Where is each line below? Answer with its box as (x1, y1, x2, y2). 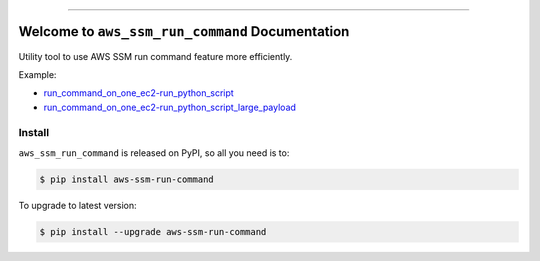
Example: (18, 68, 57, 80)
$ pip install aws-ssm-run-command (39, 173, 214, 185)
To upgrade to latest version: (18, 199, 137, 211)
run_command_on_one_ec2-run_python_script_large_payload (43, 101, 297, 113)
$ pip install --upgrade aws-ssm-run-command (39, 226, 267, 237)
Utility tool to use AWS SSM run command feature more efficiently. (18, 50, 293, 62)
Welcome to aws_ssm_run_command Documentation (18, 23, 350, 40)
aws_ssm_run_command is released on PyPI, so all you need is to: (18, 146, 290, 159)
